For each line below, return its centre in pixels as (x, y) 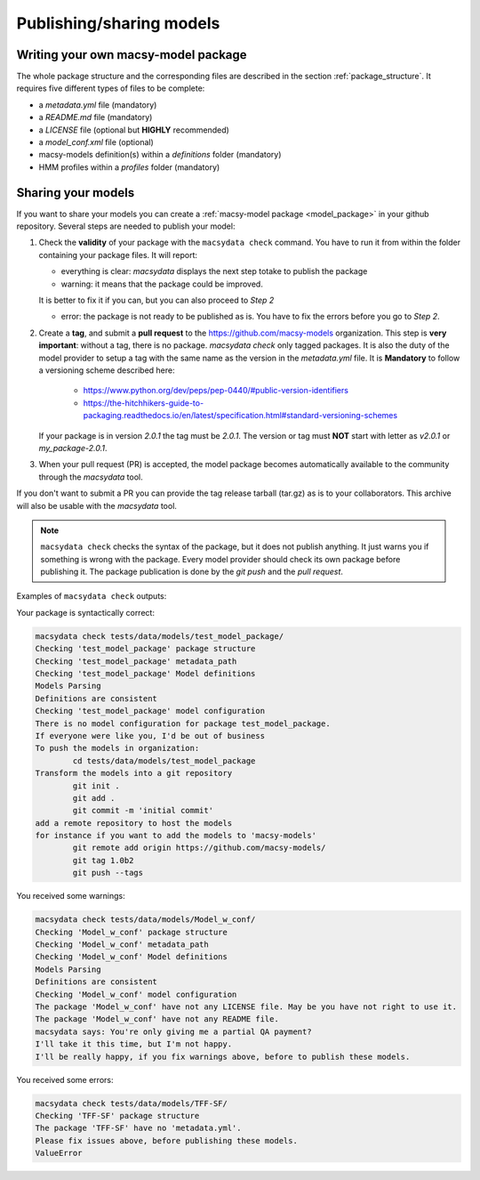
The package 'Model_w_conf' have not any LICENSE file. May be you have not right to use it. (246, 1006)
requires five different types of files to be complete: (111, 88)
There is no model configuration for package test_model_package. (183, 723)
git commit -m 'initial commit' (143, 811)
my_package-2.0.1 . (73, 448)
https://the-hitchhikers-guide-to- (144, 403)
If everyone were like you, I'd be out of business (150, 735)
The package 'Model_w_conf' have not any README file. (157, 1019)
